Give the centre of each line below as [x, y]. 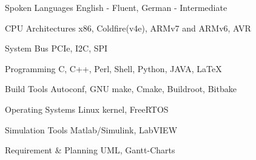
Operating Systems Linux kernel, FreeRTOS [87, 109]
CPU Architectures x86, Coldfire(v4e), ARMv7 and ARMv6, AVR [128, 28]
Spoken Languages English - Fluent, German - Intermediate [116, 7]
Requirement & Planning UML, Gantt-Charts [90, 150]
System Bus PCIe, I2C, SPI [56, 48]
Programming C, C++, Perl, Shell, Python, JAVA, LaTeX [113, 68]
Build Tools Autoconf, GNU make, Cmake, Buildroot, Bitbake [121, 89]
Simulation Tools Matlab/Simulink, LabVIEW [91, 129]
